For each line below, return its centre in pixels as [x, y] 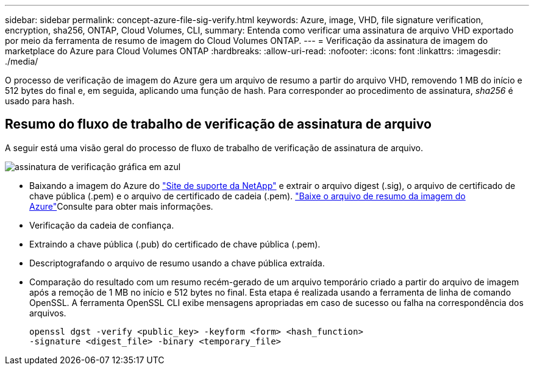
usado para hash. [40, 101]
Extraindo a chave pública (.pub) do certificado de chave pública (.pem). [175, 244]
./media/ [22, 61]
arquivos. [48, 313]
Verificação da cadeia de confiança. [102, 225]
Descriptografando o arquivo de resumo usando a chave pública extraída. [177, 263]
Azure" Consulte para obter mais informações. [121, 206]
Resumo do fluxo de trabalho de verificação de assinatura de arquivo [218, 124]
